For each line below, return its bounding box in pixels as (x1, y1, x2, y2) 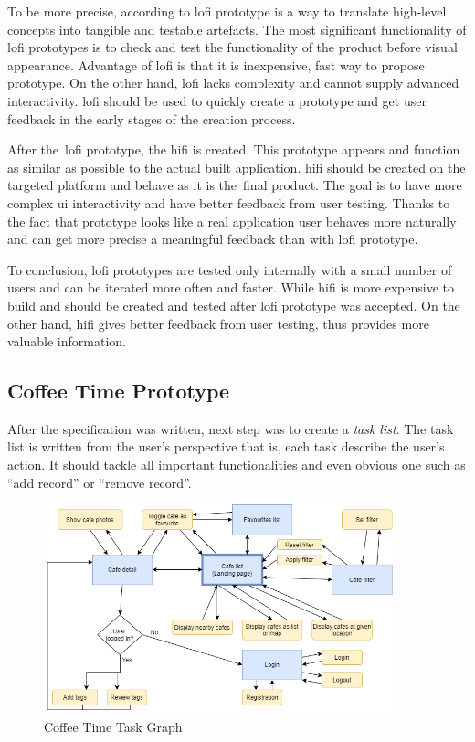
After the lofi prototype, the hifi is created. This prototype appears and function (7, 140, 460, 159)
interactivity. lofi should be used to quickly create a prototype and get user (7, 90, 427, 110)
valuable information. (7, 332, 126, 351)
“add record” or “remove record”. (7, 472, 192, 492)
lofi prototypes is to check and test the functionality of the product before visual (7, 37, 458, 57)
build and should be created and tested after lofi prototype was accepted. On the (7, 295, 460, 314)
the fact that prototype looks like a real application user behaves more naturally (7, 211, 457, 230)
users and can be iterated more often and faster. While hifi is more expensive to (7, 278, 455, 297)
